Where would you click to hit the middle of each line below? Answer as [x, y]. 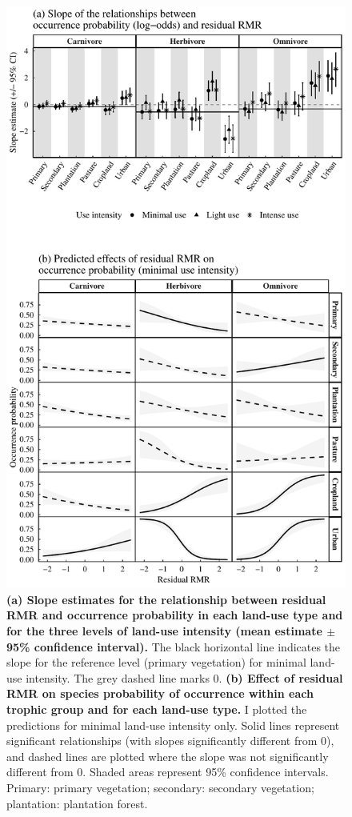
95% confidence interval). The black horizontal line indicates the [174, 646]
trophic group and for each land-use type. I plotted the [157, 709]
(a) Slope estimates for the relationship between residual [166, 599]
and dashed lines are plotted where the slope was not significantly [168, 756]
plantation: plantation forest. [77, 803]
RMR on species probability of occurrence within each [160, 693]
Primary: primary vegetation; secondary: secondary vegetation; [160, 787]
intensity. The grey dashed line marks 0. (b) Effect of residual [184, 677]
